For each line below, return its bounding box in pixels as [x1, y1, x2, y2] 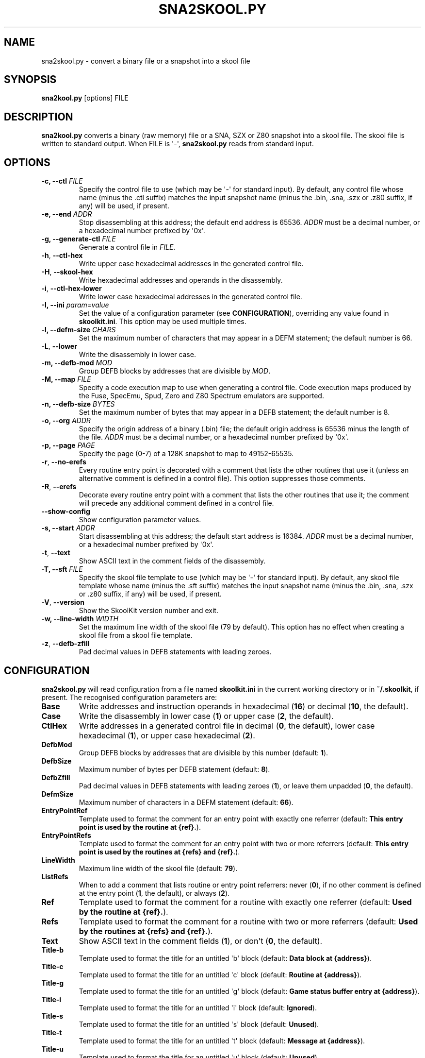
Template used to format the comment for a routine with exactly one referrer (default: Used [79, 897, 412, 907]
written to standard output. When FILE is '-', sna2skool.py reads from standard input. [41, 139, 314, 148]
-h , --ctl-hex [41, 251, 83, 260]
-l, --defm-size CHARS [41, 325, 116, 334]
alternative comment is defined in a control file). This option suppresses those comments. [79, 474, 366, 483]
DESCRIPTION [4, 110, 73, 123]
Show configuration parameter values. [79, 515, 201, 524]
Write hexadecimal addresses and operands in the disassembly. [79, 276, 283, 285]
